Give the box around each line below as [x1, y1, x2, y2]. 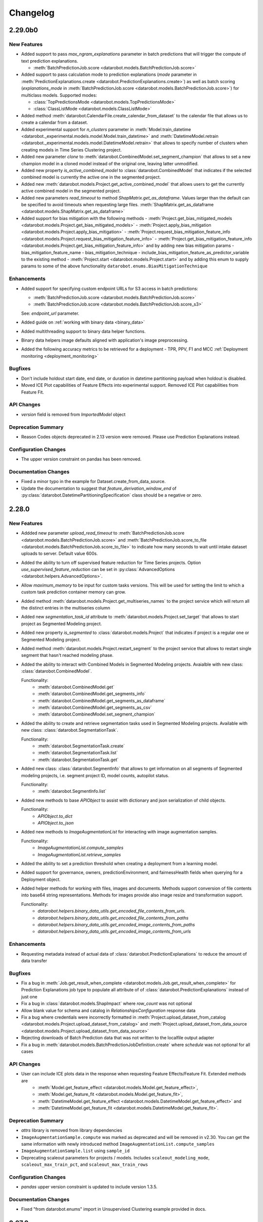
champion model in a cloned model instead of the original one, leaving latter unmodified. [21, 160, 199, 166]
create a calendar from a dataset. [21, 120, 88, 126]
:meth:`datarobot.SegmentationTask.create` [38, 743, 125, 749]
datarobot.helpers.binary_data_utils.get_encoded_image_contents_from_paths [38, 922, 195, 928]
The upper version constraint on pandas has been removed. [21, 456, 142, 462]
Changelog [9, 7, 55, 18]
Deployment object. [21, 876, 61, 882]
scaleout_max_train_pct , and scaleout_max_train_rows [21, 1161, 148, 1168]
